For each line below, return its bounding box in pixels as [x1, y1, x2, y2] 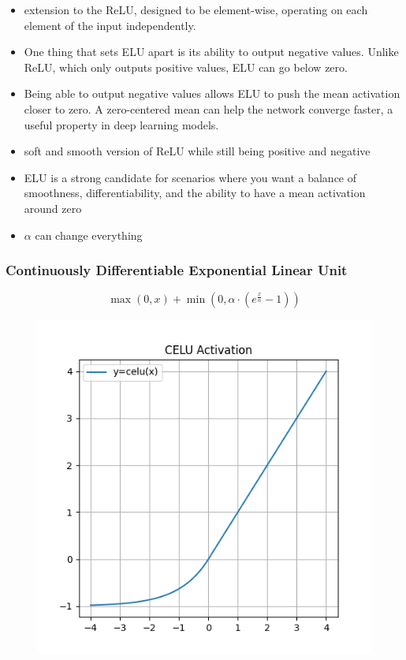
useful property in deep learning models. [24, 116, 219, 132]
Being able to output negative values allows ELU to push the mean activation [24, 85, 400, 102]
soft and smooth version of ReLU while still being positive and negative [24, 143, 371, 159]
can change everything [35, 226, 143, 243]
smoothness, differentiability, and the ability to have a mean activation [24, 185, 366, 201]
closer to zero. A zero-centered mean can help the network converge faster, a [24, 100, 393, 117]
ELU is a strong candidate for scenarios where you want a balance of [24, 169, 357, 185]
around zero [24, 199, 82, 216]
